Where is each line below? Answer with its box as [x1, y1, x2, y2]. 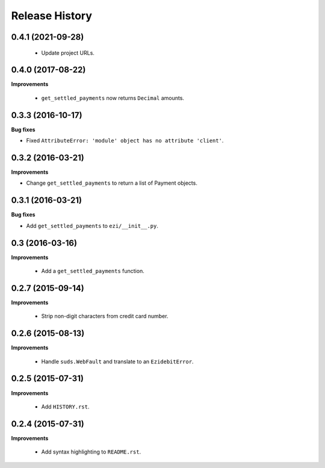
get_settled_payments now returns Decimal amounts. [41, 94, 185, 102]
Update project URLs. [41, 49, 94, 57]
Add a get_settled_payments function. [41, 268, 144, 275]
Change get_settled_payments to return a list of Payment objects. [26, 179, 198, 186]
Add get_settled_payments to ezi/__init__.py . [26, 222, 159, 229]
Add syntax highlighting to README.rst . [41, 448, 141, 455]
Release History [11, 9, 93, 22]
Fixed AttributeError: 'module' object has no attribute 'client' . [26, 137, 224, 144]
